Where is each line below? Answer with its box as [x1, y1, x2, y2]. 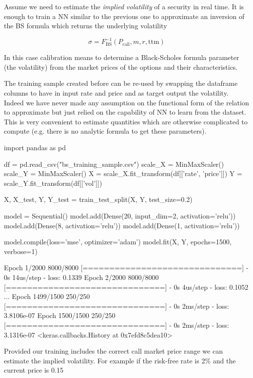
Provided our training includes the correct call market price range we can [4, 346, 223, 356]
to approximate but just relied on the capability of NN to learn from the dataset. [4, 107, 246, 117]
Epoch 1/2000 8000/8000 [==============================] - [4, 262, 249, 273]
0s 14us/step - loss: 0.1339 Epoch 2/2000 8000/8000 [4, 272, 159, 282]
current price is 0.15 [4, 365, 63, 375]
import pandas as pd [4, 142, 66, 153]
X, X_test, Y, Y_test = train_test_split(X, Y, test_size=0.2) [4, 194, 193, 204]
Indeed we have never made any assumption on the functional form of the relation [4, 97, 249, 107]
